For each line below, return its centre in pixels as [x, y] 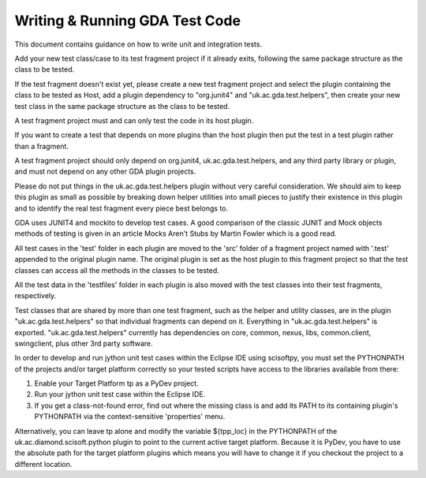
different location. [43, 464]
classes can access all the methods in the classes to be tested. [117, 270]
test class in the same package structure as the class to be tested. [122, 106]
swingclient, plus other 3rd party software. [84, 343]
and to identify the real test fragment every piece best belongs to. [121, 208]
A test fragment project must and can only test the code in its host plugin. [134, 120]
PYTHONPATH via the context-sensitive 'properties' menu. [130, 416]
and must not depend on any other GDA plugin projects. [105, 172]
